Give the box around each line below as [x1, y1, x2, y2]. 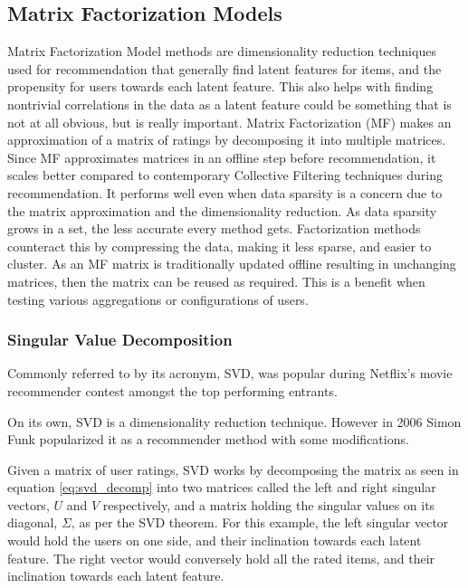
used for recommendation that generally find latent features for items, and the [7, 59, 442, 78]
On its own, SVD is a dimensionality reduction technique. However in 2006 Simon [7, 412, 462, 431]
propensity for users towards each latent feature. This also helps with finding [7, 77, 434, 96]
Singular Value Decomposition [7, 328, 233, 351]
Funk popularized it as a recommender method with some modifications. [7, 430, 409, 449]
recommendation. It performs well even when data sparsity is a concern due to [7, 183, 443, 202]
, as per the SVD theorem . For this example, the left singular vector [71, 513, 449, 532]
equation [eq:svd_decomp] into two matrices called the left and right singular [7, 478, 436, 497]
